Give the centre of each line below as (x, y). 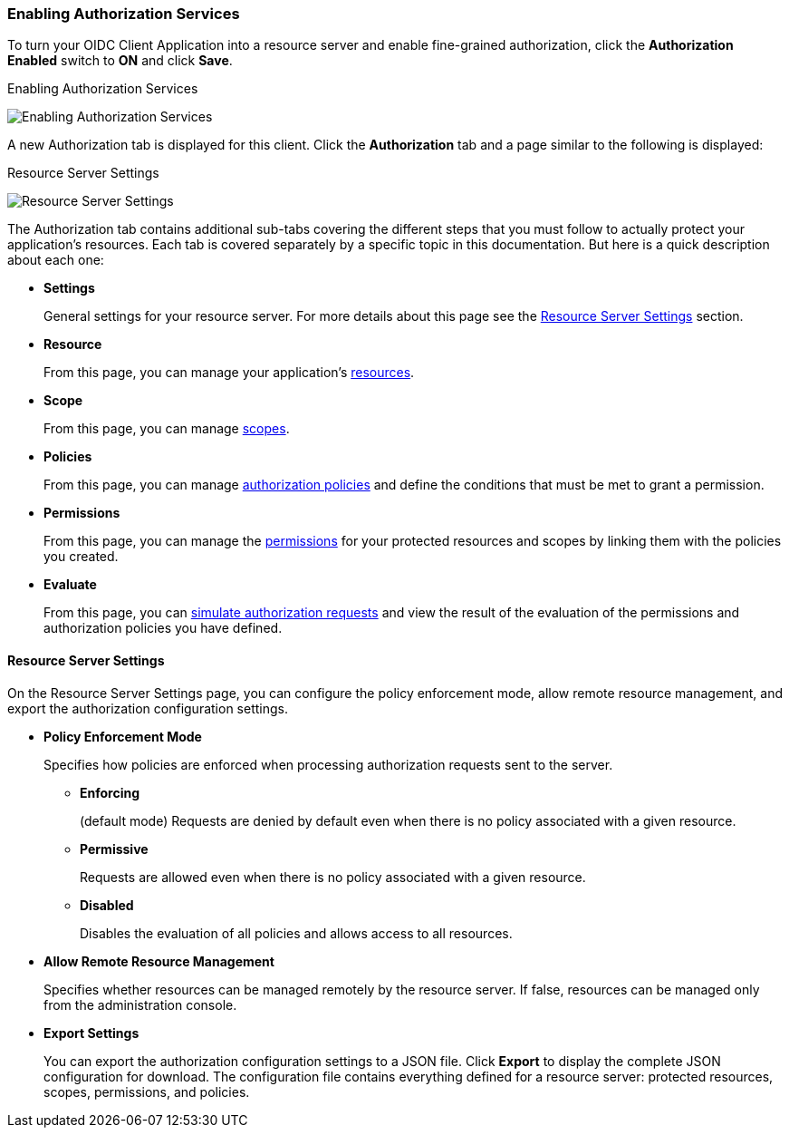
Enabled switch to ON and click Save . (120, 61)
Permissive (114, 849)
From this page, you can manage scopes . (167, 429)
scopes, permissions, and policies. (147, 1091)
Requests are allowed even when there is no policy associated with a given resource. (333, 877)
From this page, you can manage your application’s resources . (229, 373)
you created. (81, 557)
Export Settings (91, 1033)
